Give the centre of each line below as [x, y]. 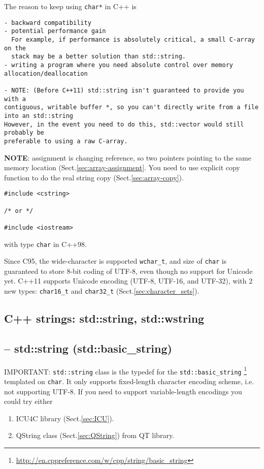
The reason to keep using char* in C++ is [70, 6]
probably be [24, 133]
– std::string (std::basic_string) [88, 348]
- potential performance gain [55, 31]
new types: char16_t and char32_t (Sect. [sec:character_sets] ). [102, 291]
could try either [28, 401]
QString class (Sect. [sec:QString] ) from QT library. [95, 435]
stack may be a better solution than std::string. [98, 57]
